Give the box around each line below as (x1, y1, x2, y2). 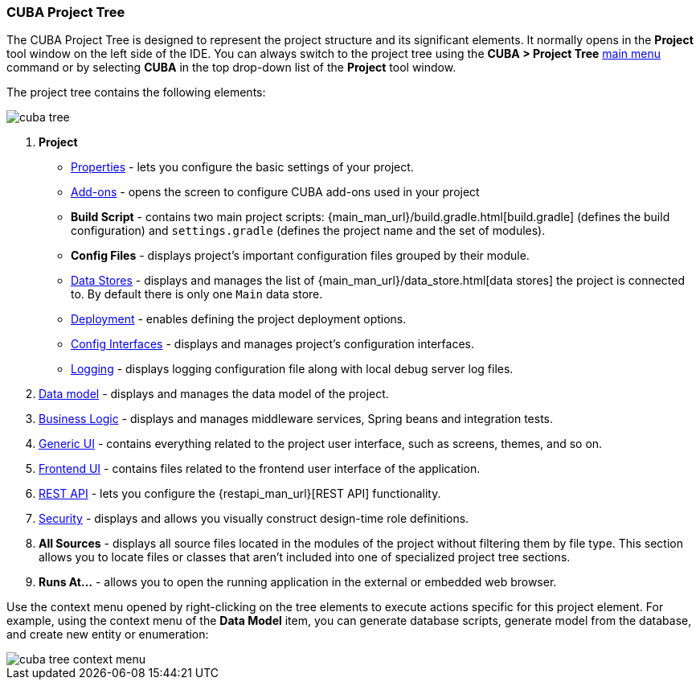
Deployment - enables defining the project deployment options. (71, 312, 407, 327)
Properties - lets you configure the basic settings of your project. (71, 160, 414, 175)
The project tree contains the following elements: (6, 85, 266, 100)
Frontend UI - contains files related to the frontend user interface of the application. (39, 462, 481, 476)
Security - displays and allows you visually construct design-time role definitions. (39, 511, 469, 526)
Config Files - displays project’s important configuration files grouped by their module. (71, 249, 530, 263)
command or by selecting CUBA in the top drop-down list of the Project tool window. (6, 60, 456, 75)
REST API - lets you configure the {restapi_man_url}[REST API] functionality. (39, 487, 441, 501)
